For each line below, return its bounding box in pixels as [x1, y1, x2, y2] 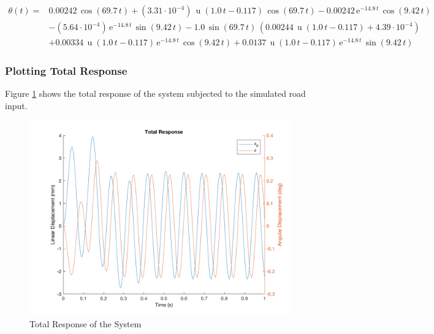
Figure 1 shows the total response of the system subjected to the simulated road [5, 87, 306, 100]
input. [5, 99, 28, 112]
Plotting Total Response [5, 63, 128, 78]
